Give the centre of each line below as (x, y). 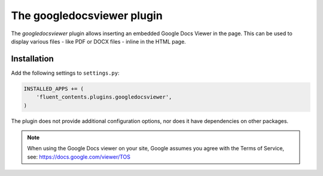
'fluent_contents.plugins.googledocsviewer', (104, 97)
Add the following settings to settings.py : (65, 73)
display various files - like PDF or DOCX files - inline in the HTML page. (99, 41)
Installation (32, 59)
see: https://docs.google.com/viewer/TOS (79, 157)
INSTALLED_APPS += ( (54, 89)
